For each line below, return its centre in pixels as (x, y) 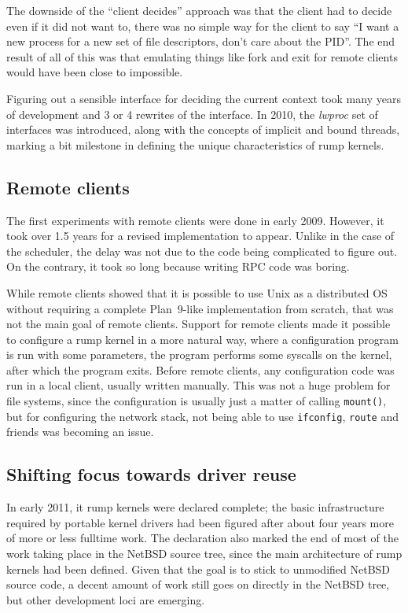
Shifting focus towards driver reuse (151, 474)
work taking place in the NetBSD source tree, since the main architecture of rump (204, 553)
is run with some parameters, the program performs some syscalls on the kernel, (199, 355)
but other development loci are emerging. (106, 599)
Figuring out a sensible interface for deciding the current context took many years (204, 98)
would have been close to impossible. (95, 72)
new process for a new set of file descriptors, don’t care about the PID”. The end (201, 41)
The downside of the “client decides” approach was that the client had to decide (199, 10)
